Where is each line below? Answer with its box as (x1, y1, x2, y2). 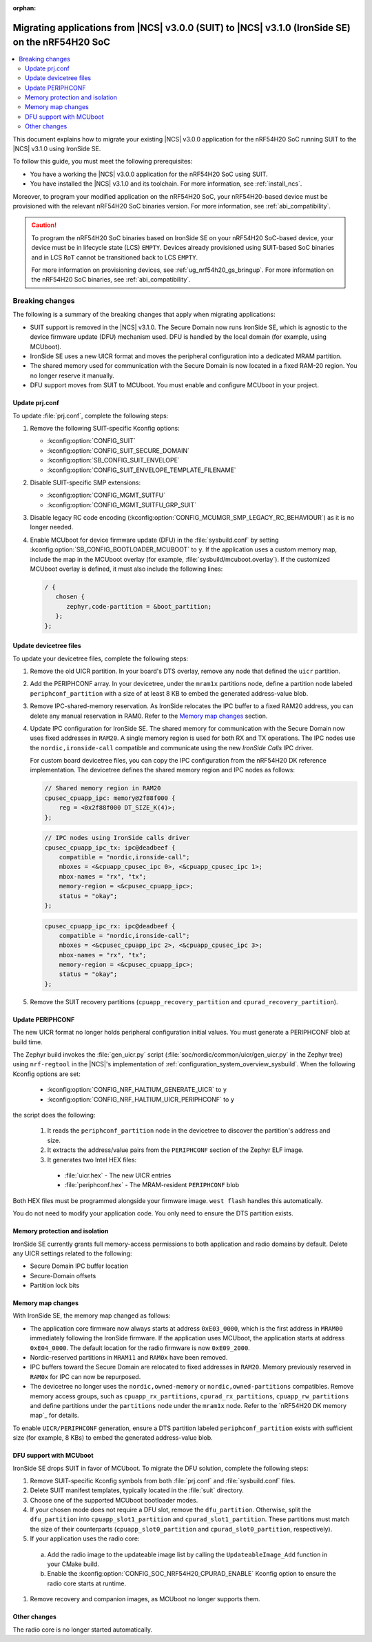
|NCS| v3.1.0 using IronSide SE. (12, 145, 101, 153)
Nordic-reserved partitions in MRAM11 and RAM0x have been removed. (30, 1353, 228, 1362)
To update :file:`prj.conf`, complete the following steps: (12, 411, 169, 420)
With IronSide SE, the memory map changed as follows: (12, 1311, 171, 1320)
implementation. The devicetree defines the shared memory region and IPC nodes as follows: (30, 766, 296, 774)
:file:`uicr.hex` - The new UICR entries (64, 1171, 172, 1180)
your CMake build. (47, 1560, 99, 1568)
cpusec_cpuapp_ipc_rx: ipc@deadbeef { (44, 922, 176, 930)
